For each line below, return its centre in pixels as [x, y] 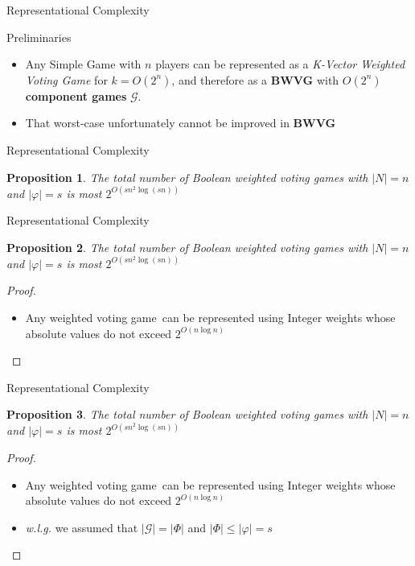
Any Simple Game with [83, 64]
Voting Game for [66, 79]
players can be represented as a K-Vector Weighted [280, 64]
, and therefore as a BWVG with [255, 79]
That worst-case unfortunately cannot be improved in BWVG [181, 123]
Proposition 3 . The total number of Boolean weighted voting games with [187, 414]
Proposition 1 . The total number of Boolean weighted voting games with [187, 177]
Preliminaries [39, 37]
